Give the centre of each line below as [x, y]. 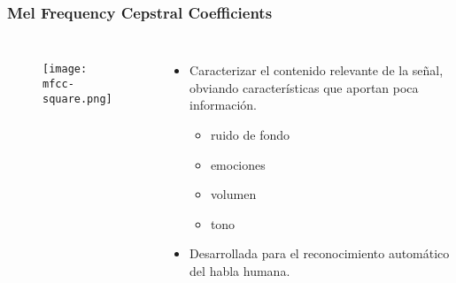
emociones [238, 164]
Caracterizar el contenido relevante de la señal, [317, 70]
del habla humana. [240, 270]
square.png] [77, 99]
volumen [233, 194]
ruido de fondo [250, 134]
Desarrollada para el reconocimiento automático [320, 253]
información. [223, 105]
